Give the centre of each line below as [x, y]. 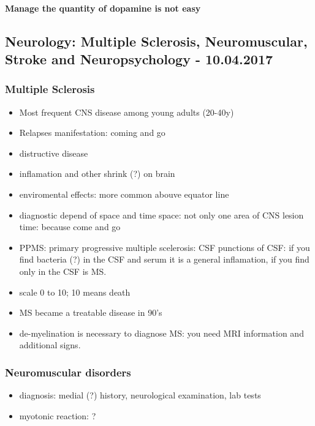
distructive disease [54, 153]
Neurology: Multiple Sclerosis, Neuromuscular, [156, 41]
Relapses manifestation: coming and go [92, 133]
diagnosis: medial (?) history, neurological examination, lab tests [140, 395]
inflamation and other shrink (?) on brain [97, 174]
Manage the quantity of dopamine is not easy [103, 8]
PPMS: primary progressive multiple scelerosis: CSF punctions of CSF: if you [165, 247]
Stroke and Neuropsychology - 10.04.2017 [139, 58]
